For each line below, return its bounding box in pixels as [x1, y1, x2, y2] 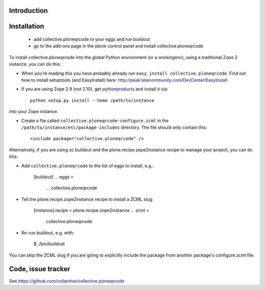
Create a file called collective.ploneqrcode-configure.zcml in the [21, 117, 169, 123]
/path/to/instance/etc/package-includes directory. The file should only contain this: [21, 124, 208, 130]
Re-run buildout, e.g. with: [21, 230, 75, 235]
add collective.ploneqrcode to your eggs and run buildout [33, 36, 150, 42]
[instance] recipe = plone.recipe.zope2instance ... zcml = [33, 207, 150, 213]
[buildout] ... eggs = [33, 174, 74, 179]
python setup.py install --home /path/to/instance [30, 97, 155, 103]
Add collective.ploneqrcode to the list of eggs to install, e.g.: [21, 163, 154, 169]
